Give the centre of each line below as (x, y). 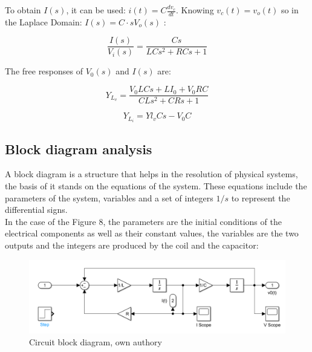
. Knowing (195, 10)
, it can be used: (96, 10)
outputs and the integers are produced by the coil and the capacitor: (132, 245)
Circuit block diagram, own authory (96, 341)
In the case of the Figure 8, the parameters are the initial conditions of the (143, 221)
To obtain (23, 10)
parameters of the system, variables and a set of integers (109, 197)
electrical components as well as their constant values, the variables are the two (152, 233)
